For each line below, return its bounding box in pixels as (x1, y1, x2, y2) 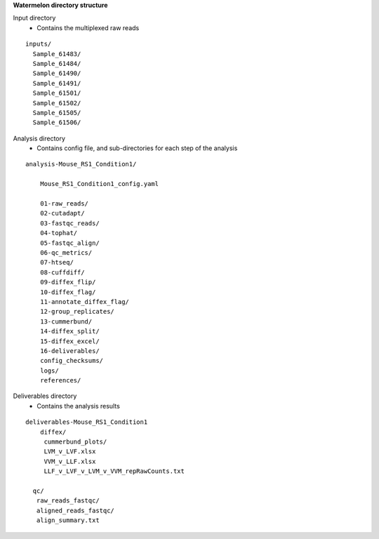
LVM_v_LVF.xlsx (44, 448, 96, 455)
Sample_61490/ (32, 69, 81, 77)
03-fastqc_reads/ (39, 219, 100, 227)
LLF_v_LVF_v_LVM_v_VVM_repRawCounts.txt (44, 467, 185, 475)
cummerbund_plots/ (44, 438, 107, 446)
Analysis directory (13, 134, 66, 142)
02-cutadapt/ (39, 209, 85, 218)
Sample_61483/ (32, 50, 81, 58)
